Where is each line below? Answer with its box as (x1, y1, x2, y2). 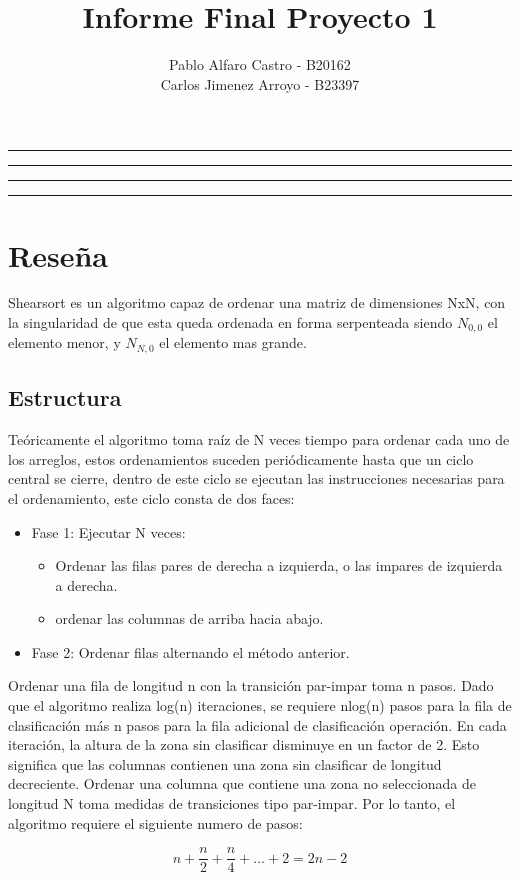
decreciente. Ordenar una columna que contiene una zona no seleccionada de (8, 773, 477, 794)
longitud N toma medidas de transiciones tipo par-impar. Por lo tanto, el (8, 793, 456, 814)
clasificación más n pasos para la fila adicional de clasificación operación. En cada (8, 714, 507, 735)
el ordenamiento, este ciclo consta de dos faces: (8, 487, 295, 508)
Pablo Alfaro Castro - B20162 (169, 54, 351, 75)
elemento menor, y (8, 332, 121, 353)
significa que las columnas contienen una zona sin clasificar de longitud (8, 753, 442, 774)
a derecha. (55, 574, 118, 595)
